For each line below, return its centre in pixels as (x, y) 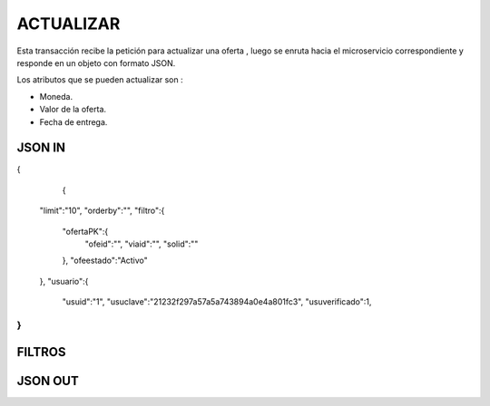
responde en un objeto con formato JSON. (96, 63)
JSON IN (41, 148)
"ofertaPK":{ (85, 231)
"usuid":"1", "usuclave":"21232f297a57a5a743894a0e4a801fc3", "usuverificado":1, (217, 302)
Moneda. (56, 96)
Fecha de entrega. (73, 121)
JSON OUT (48, 381)
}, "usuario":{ (64, 281)
